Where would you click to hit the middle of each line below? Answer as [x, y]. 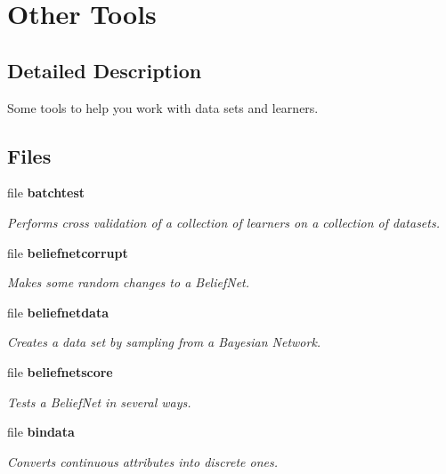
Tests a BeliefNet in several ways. [99, 402]
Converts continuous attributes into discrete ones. [142, 461]
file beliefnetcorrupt [68, 252]
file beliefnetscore [60, 371]
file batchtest [46, 193]
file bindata [41, 432]
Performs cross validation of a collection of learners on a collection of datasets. [223, 222]
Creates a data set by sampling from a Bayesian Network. [164, 342]
